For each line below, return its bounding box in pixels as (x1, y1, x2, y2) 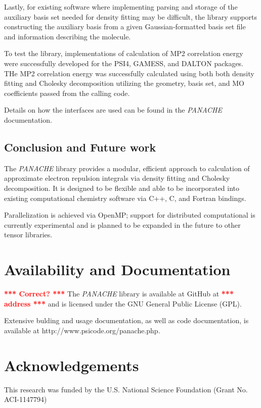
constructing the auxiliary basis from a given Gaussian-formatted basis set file (4, 21, 246, 32)
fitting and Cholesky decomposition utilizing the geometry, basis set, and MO (4, 78, 244, 88)
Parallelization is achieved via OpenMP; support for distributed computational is (4, 210, 255, 220)
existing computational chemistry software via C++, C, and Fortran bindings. (4, 192, 246, 203)
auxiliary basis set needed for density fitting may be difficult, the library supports (4, 11, 257, 22)
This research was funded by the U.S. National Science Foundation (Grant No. (4, 384, 248, 394)
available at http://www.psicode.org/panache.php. (4, 325, 160, 335)
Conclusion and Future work (4, 139, 156, 155)
